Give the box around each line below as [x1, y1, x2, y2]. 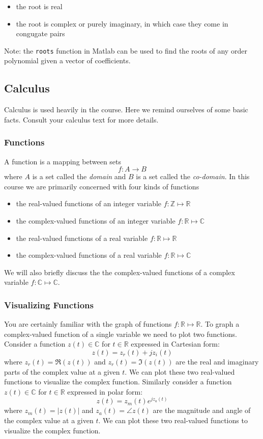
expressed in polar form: [67, 386, 143, 397]
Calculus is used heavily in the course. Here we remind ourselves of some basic [4, 104, 248, 115]
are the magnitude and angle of [153, 405, 251, 416]
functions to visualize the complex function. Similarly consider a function [4, 376, 232, 387]
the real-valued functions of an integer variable [16, 198, 162, 209]
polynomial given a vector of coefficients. [4, 55, 131, 66]
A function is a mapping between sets [4, 156, 122, 166]
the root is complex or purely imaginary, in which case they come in [16, 18, 228, 29]
